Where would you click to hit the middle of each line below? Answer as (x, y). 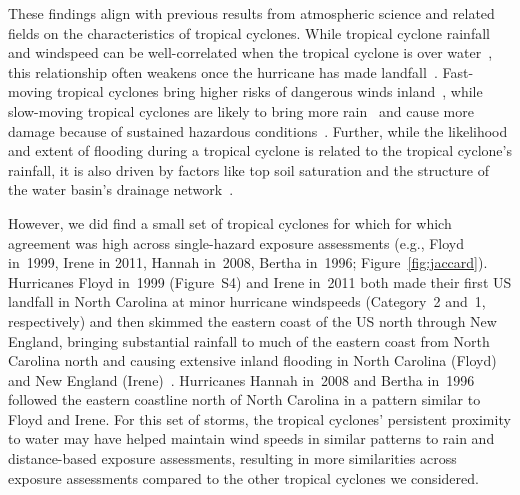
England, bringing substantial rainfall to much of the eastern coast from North (249, 340)
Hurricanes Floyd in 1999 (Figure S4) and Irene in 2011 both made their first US (260, 281)
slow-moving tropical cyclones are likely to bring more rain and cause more (241, 110)
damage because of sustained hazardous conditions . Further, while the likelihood (258, 130)
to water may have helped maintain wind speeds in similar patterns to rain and (251, 438)
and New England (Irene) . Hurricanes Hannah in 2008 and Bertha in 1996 (241, 379)
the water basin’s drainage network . (121, 189)
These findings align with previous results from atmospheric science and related (251, 13)
